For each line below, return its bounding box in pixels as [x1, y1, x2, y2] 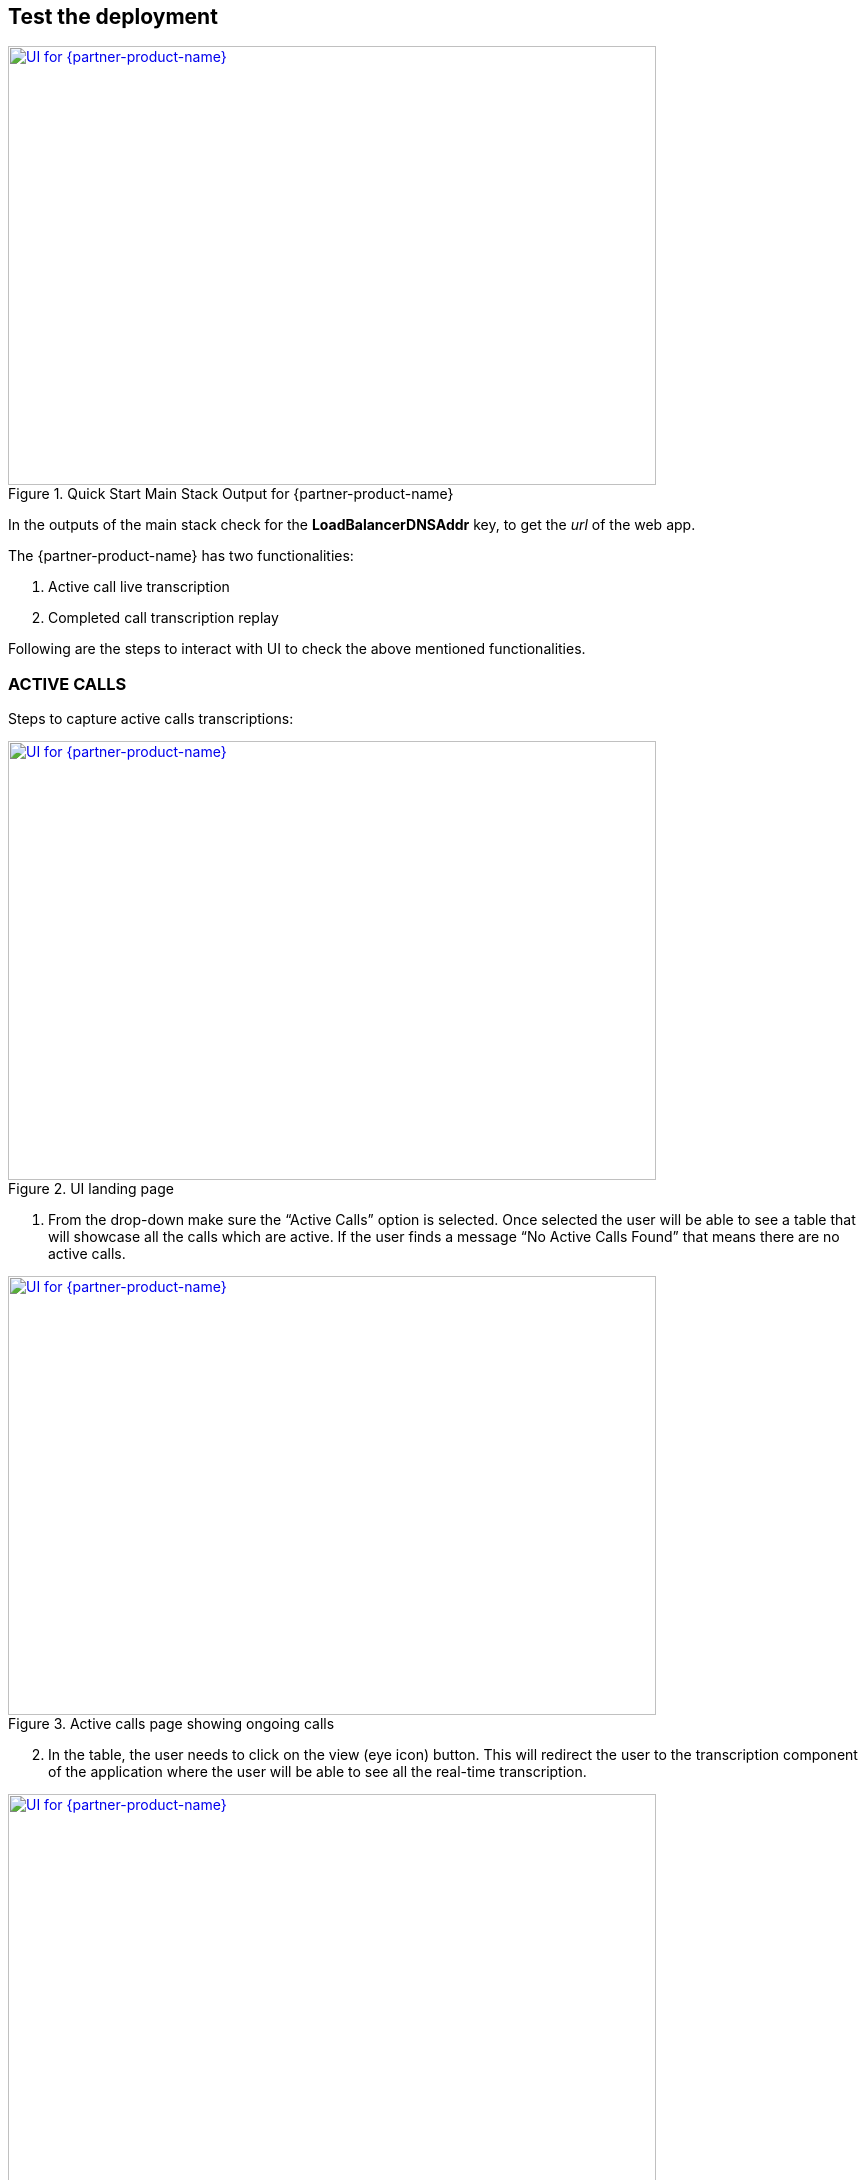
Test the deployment [8, 4, 218, 29]
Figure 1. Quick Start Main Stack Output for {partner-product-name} [8, 485, 454, 503]
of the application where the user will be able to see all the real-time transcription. [48, 1763, 587, 1781]
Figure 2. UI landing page [8, 1180, 174, 1198]
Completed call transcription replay [48, 609, 279, 627]
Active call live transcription [48, 578, 230, 596]
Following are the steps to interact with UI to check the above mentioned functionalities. [8, 640, 586, 658]
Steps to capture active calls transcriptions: [8, 710, 294, 728]
